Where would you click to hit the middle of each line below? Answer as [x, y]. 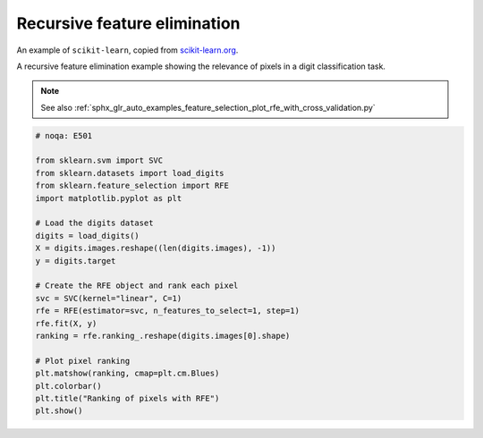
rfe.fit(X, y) [66, 323]
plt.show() [59, 411]
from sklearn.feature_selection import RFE [132, 186]
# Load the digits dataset [94, 223]
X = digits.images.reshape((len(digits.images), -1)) [156, 248]
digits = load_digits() [88, 236]
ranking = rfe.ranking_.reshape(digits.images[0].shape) [163, 336]
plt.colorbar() [68, 386]
